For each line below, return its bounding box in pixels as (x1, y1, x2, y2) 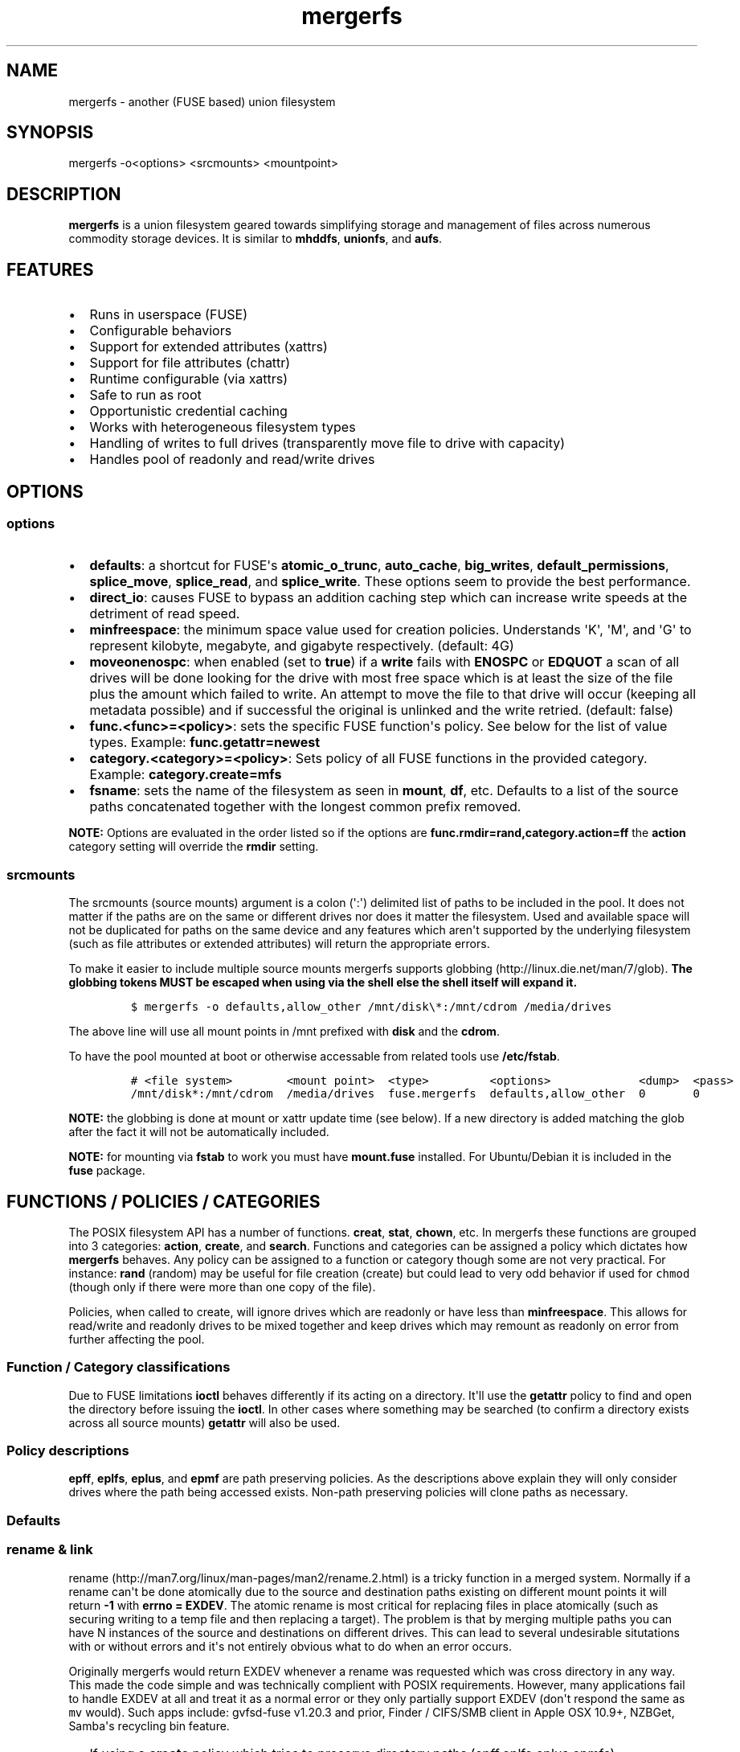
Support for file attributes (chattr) (89, 355, 291, 371)
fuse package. (68, 1163, 145, 1178)
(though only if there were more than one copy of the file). (68, 1279, 376, 1294)
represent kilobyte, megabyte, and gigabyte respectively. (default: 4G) (89, 638, 514, 654)
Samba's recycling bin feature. (68, 1718, 230, 1733)
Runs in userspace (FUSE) (89, 306, 248, 323)
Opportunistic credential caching (89, 403, 288, 420)
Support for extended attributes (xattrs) (89, 339, 328, 355)
